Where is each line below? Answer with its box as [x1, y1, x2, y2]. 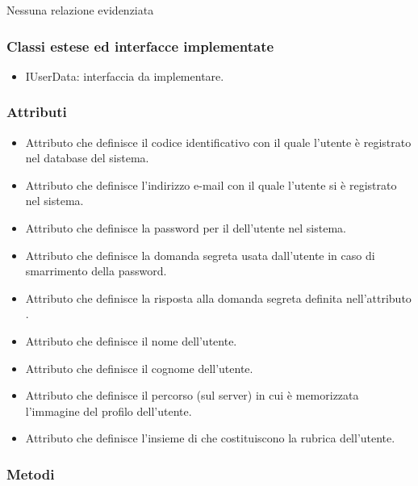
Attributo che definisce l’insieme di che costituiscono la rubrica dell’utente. [25, 429, 395, 446]
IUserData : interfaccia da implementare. [25, 67, 224, 84]
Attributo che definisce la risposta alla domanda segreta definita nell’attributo [25, 289, 412, 306]
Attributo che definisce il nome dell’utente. [25, 332, 237, 349]
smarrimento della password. [25, 262, 167, 279]
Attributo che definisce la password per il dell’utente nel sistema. [25, 220, 346, 236]
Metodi [6, 463, 55, 484]
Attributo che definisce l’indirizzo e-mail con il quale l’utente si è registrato [25, 176, 397, 193]
